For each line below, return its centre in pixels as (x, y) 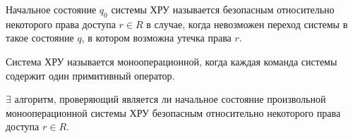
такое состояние (40, 38)
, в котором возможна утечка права (156, 38)
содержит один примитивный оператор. (90, 75)
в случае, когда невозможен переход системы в (247, 24)
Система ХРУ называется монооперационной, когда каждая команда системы (172, 61)
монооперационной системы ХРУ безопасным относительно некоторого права (173, 112)
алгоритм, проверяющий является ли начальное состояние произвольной (170, 99)
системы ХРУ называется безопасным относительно (223, 9)
